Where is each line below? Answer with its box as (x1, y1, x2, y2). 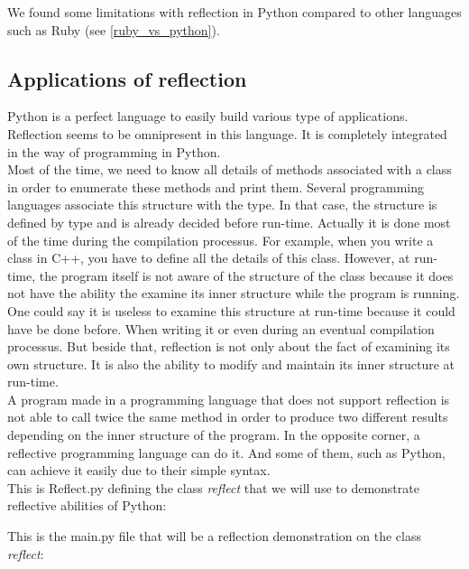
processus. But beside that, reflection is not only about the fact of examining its (7, 337, 450, 356)
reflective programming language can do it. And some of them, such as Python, (7, 443, 446, 462)
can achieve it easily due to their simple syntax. (7, 461, 271, 480)
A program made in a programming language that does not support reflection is (7, 389, 450, 408)
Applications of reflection (7, 64, 247, 92)
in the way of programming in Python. (7, 142, 221, 161)
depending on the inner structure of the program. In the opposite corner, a (7, 425, 420, 444)
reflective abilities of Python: (7, 496, 167, 515)
